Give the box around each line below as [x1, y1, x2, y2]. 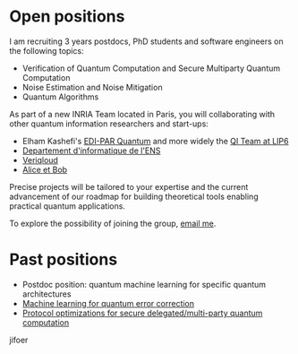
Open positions [9, 6, 125, 27]
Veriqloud [21, 154, 58, 165]
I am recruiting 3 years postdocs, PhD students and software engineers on [9, 36, 284, 47]
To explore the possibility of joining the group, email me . [9, 218, 217, 229]
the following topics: [9, 45, 84, 56]
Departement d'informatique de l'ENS [21, 145, 161, 156]
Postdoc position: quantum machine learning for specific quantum [21, 279, 267, 289]
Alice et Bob [21, 164, 68, 175]
